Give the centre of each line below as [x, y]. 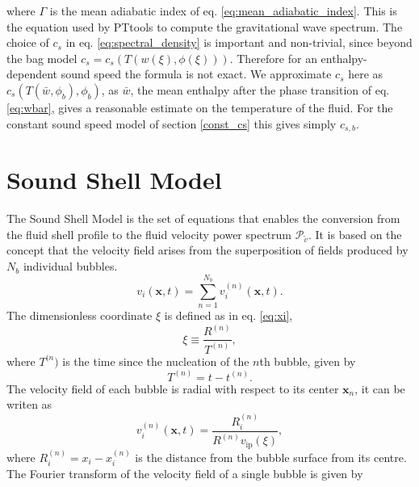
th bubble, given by [308, 361]
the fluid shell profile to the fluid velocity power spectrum [149, 234]
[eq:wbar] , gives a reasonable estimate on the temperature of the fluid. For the [200, 107]
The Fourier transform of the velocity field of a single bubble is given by [185, 474]
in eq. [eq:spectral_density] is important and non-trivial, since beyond [239, 42]
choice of [28, 42]
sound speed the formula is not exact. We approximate [196, 74]
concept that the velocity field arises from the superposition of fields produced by [207, 250]
